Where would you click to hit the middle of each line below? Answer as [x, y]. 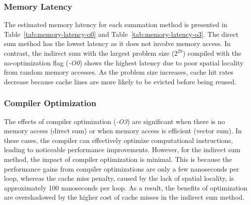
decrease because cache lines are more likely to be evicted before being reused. [120, 81]
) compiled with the [212, 53]
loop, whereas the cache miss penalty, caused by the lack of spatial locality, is [119, 178]
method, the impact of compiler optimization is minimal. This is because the [118, 159]
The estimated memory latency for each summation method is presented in [116, 24]
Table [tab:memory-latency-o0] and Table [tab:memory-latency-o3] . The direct [121, 34]
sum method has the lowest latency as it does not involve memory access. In [117, 43]
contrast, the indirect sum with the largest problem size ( [89, 53]
